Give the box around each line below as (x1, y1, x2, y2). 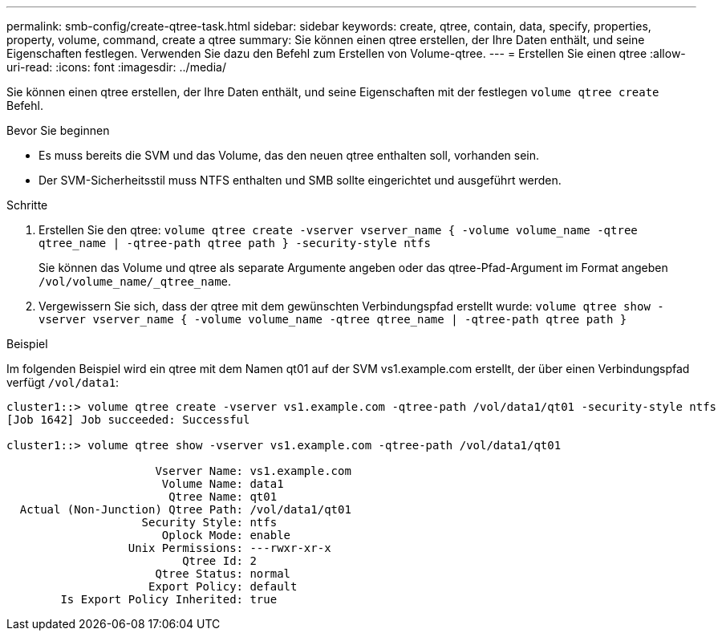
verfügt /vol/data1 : (6, 375, 120, 389)
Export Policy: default (148, 580, 298, 593)
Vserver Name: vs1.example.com (155, 465, 351, 477)
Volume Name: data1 (161, 477, 284, 490)
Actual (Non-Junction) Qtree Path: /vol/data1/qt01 (19, 503, 351, 516)
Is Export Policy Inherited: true (60, 593, 278, 606)
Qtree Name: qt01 (168, 490, 278, 503)
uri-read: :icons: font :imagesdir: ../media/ (6, 60, 226, 74)
